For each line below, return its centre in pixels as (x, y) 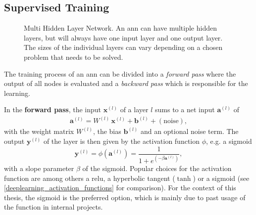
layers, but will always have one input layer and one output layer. (123, 37)
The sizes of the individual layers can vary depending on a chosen (123, 47)
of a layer (134, 109)
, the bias (107, 131)
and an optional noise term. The (189, 131)
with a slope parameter (39, 168)
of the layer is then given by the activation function (122, 141)
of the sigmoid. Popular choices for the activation (157, 168)
